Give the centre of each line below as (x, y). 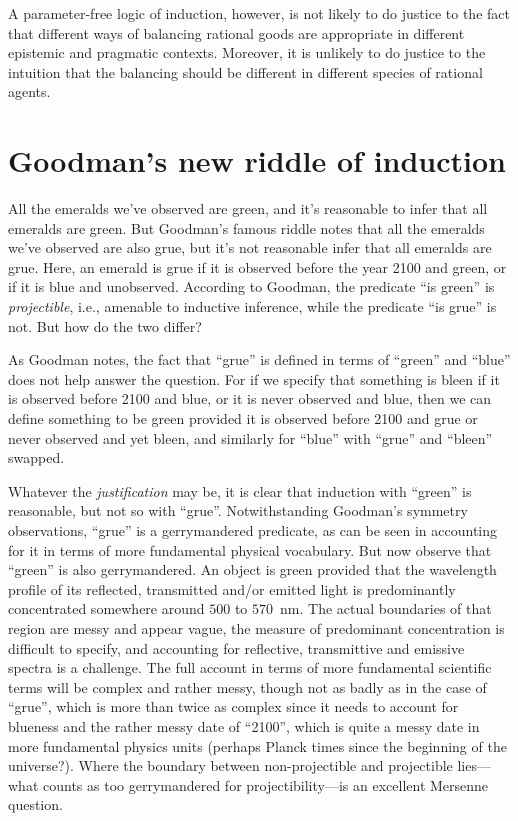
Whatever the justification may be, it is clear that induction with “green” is (240, 490)
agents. (29, 91)
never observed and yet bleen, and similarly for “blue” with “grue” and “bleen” (250, 437)
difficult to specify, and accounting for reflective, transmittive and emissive (236, 647)
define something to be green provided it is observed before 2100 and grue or (243, 418)
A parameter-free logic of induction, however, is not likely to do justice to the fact (259, 13)
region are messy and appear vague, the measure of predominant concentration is (256, 627)
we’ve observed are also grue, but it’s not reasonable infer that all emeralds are (250, 247)
